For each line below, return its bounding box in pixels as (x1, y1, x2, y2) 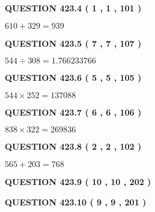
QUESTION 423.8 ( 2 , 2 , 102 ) (5, 140, 142, 153)
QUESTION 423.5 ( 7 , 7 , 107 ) (5, 37, 142, 49)
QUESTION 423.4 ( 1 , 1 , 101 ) (5, 2, 142, 14)
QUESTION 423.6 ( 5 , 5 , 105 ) (5, 71, 142, 84)
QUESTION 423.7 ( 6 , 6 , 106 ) (5, 105, 142, 118)
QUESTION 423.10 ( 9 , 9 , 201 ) (5, 195, 147, 208)
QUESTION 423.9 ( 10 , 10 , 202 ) (5, 175, 151, 187)
